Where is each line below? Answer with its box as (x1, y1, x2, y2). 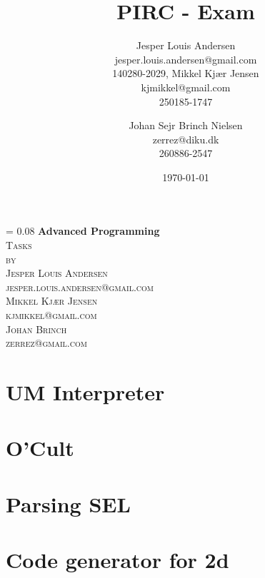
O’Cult (6, 433, 74, 462)
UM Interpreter (6, 377, 165, 406)
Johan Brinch (6, 321, 67, 336)
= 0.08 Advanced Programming (6, 223, 160, 238)
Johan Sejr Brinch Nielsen (129, 118, 243, 133)
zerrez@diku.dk (152, 131, 219, 146)
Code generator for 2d (6, 545, 229, 574)
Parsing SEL (6, 489, 131, 518)
